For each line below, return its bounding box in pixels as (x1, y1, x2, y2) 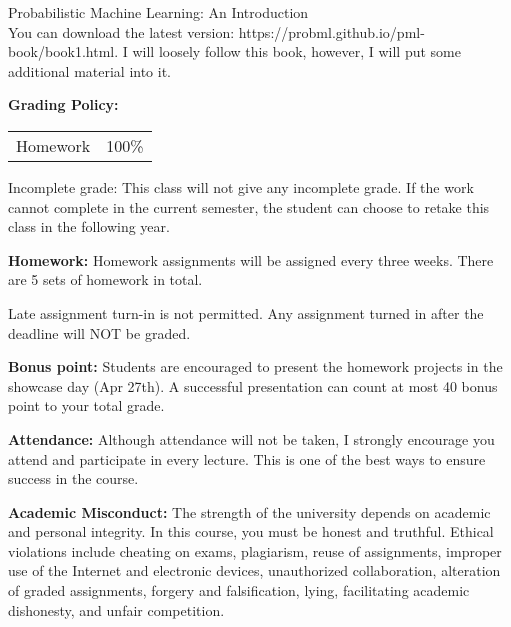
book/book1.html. (8, 41, 119, 62)
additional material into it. (8, 60, 172, 81)
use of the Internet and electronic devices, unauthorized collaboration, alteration (8, 560, 501, 581)
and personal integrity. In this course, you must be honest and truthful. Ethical (8, 521, 494, 542)
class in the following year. (8, 216, 170, 237)
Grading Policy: (8, 94, 119, 115)
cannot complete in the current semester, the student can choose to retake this (8, 196, 490, 217)
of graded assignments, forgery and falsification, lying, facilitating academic (8, 580, 470, 601)
